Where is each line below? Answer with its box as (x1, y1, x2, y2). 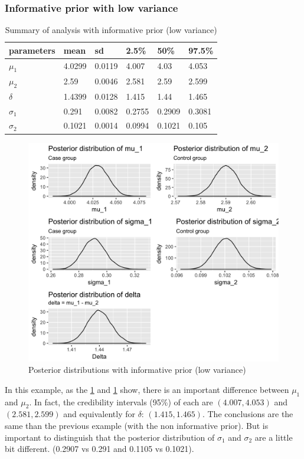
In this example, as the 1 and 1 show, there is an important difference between (5, 383, 289, 395)
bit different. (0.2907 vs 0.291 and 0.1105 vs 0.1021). (5, 442, 194, 455)
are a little (254, 431, 293, 443)
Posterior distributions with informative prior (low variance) (28, 363, 246, 376)
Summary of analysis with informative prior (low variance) (5, 24, 217, 36)
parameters (9, 44, 55, 56)
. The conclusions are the (202, 408, 293, 420)
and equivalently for (63, 408, 135, 420)
